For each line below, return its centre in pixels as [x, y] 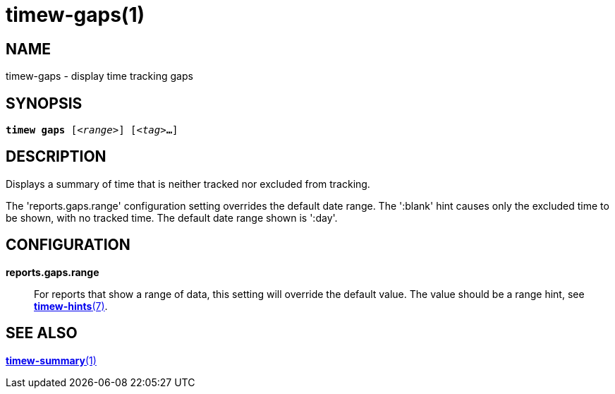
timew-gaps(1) [75, 15]
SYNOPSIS [44, 103]
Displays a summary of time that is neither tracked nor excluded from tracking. [188, 184]
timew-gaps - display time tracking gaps [99, 76]
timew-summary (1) [51, 360]
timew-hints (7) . [71, 306]
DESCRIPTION [56, 157]
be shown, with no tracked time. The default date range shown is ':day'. [172, 217]
